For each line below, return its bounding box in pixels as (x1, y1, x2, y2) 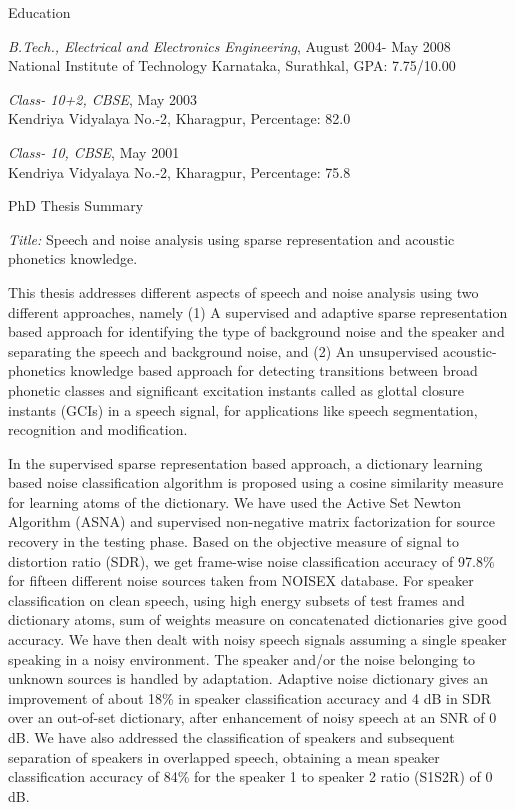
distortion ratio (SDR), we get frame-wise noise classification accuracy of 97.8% (8, 550, 495, 571)
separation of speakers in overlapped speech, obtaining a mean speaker (8, 746, 440, 767)
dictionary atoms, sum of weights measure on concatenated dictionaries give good (8, 609, 508, 630)
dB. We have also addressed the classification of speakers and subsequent (8, 727, 455, 747)
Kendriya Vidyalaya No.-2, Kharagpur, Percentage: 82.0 (8, 108, 351, 129)
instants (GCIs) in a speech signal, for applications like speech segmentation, (8, 399, 478, 420)
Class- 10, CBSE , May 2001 (8, 141, 180, 162)
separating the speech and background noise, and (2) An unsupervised (8, 340, 439, 361)
